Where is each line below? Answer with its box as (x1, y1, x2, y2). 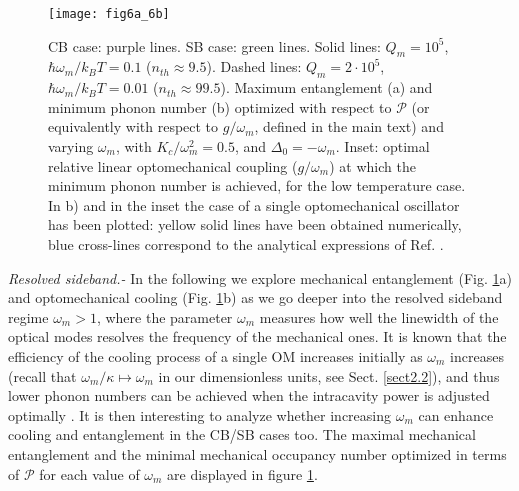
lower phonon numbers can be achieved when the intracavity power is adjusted (8, 385, 490, 406)
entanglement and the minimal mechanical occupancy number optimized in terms (8, 443, 507, 464)
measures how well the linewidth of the (259, 306, 499, 327)
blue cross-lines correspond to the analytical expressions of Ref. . (48, 234, 444, 254)
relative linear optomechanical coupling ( (48, 155, 298, 176)
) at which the (329, 155, 416, 176)
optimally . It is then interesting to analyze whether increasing (8, 404, 392, 425)
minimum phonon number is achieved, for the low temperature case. (48, 175, 466, 196)
